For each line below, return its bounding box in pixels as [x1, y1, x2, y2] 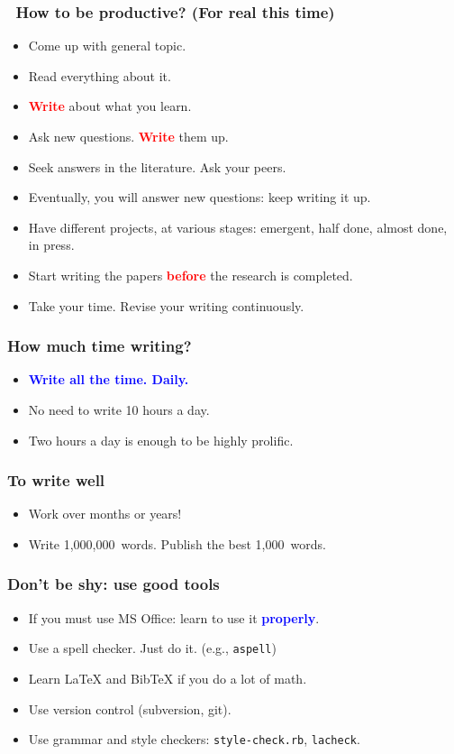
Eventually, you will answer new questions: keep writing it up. [28, 188, 371, 207]
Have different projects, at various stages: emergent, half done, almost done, [28, 217, 448, 236]
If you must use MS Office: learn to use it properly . [28, 608, 320, 627]
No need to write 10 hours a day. [28, 400, 210, 418]
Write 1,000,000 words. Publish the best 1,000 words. [28, 534, 326, 553]
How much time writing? [7, 335, 192, 357]
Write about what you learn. [28, 97, 192, 115]
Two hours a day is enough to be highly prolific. [28, 430, 294, 449]
